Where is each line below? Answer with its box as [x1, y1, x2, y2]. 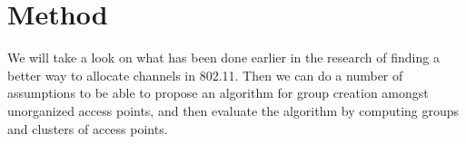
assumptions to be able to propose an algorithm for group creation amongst [7, 83, 429, 102]
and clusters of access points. [7, 119, 168, 138]
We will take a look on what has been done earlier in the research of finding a [7, 48, 440, 67]
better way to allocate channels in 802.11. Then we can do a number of [7, 65, 403, 84]
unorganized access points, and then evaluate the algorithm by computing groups [7, 101, 460, 120]
